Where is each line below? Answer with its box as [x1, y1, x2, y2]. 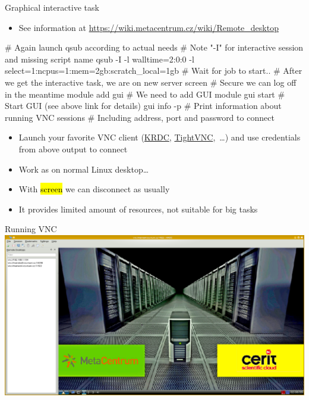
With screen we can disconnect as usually [18, 183, 170, 195]
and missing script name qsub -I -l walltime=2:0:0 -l [5, 52, 194, 65]
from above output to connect [18, 142, 128, 155]
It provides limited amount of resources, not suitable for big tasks [18, 202, 258, 215]
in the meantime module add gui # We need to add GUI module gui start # [5, 87, 285, 100]
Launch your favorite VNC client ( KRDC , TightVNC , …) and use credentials [18, 131, 301, 143]
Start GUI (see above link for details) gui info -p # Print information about [5, 99, 282, 112]
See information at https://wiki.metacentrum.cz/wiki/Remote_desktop [18, 21, 279, 33]
